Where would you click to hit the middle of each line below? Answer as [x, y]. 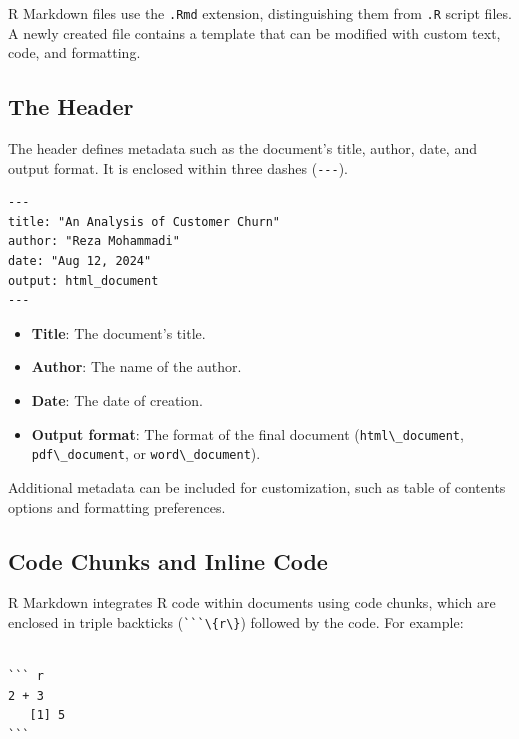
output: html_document [83, 280]
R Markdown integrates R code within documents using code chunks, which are [252, 602]
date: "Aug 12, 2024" [80, 261]
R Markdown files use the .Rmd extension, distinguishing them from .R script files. [260, 13]
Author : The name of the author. [136, 366]
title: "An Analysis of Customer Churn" [144, 221]
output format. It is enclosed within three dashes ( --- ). [178, 167]
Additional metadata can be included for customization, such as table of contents [257, 486]
